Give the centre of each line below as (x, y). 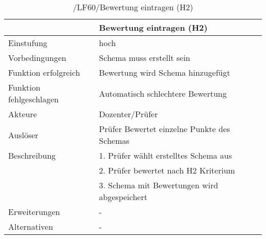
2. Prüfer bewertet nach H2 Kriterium (167, 170)
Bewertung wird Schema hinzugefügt (164, 72)
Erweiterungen (34, 212)
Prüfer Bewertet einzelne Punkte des (164, 129)
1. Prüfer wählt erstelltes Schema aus (165, 155)
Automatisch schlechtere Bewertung (163, 93)
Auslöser (23, 135)
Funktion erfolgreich (44, 72)
